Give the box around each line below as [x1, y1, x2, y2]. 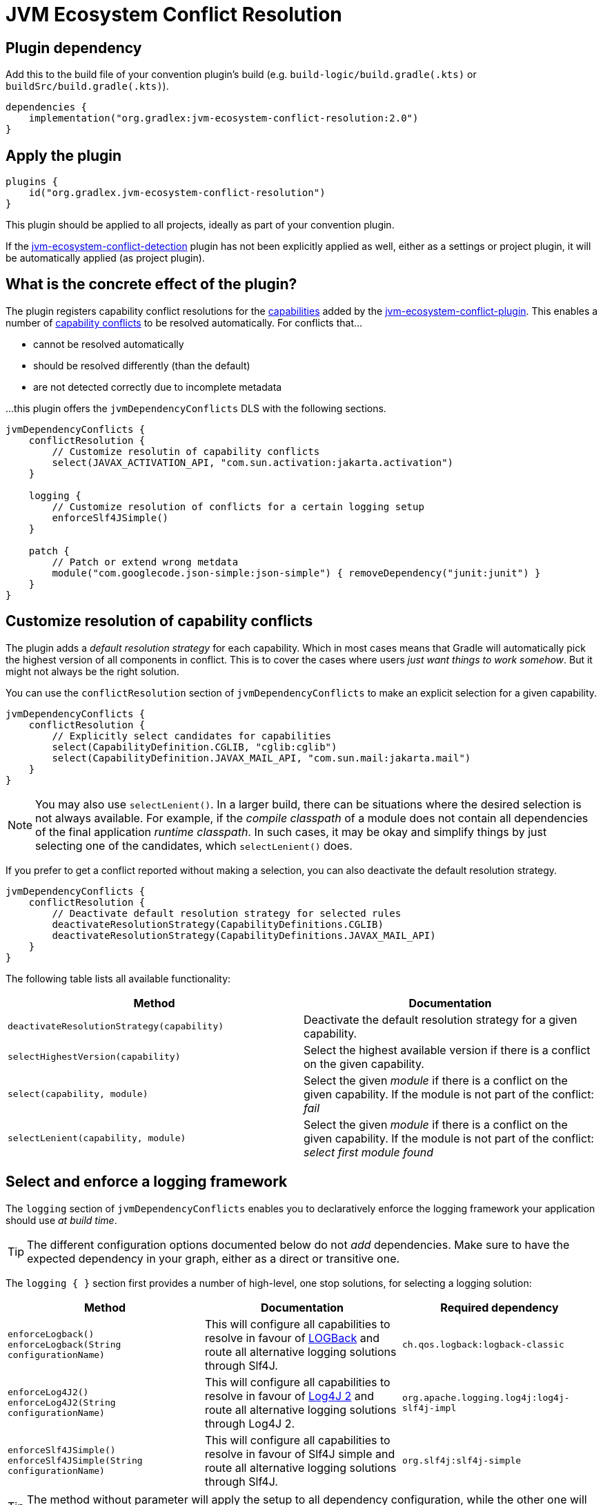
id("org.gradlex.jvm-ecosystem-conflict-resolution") [28, 187, 326, 199]
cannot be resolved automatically [33, 338, 184, 350]
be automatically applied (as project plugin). [6, 252, 205, 264]
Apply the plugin [6, 146, 122, 164]
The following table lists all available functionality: [6, 972, 231, 984]
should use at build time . [6, 1214, 117, 1226]
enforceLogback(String [8, 1339, 121, 1350]
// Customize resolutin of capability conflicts [52, 445, 320, 457]
